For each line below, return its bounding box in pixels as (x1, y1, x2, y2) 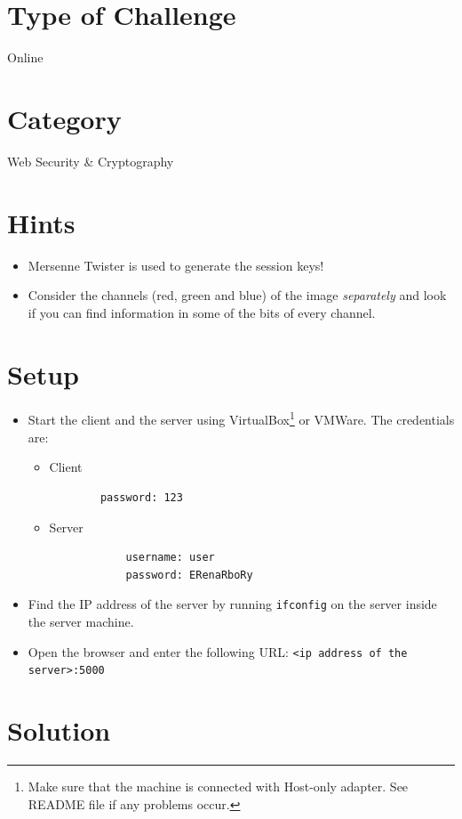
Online (7, 48, 44, 67)
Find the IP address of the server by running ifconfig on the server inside (28, 595, 437, 613)
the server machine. (28, 612, 134, 630)
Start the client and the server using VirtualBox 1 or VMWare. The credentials (28, 408, 455, 429)
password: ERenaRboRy (125, 568, 253, 581)
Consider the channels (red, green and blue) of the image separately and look (28, 286, 447, 304)
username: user (125, 551, 215, 564)
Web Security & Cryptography (7, 151, 174, 170)
